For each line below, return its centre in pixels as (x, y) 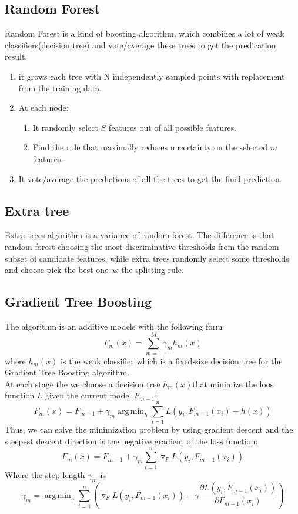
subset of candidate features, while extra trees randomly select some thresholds (147, 258)
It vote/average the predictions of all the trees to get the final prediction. (150, 178)
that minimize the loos (233, 383)
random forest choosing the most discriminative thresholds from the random (142, 246)
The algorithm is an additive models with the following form (114, 326)
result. (16, 56)
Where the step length (45, 475)
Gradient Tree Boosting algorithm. (67, 372)
